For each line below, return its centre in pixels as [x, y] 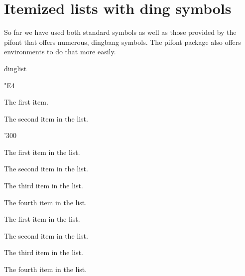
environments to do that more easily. [60, 52]
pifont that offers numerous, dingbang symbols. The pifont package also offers [122, 42]
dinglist [15, 68]
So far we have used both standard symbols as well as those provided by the [120, 32]
